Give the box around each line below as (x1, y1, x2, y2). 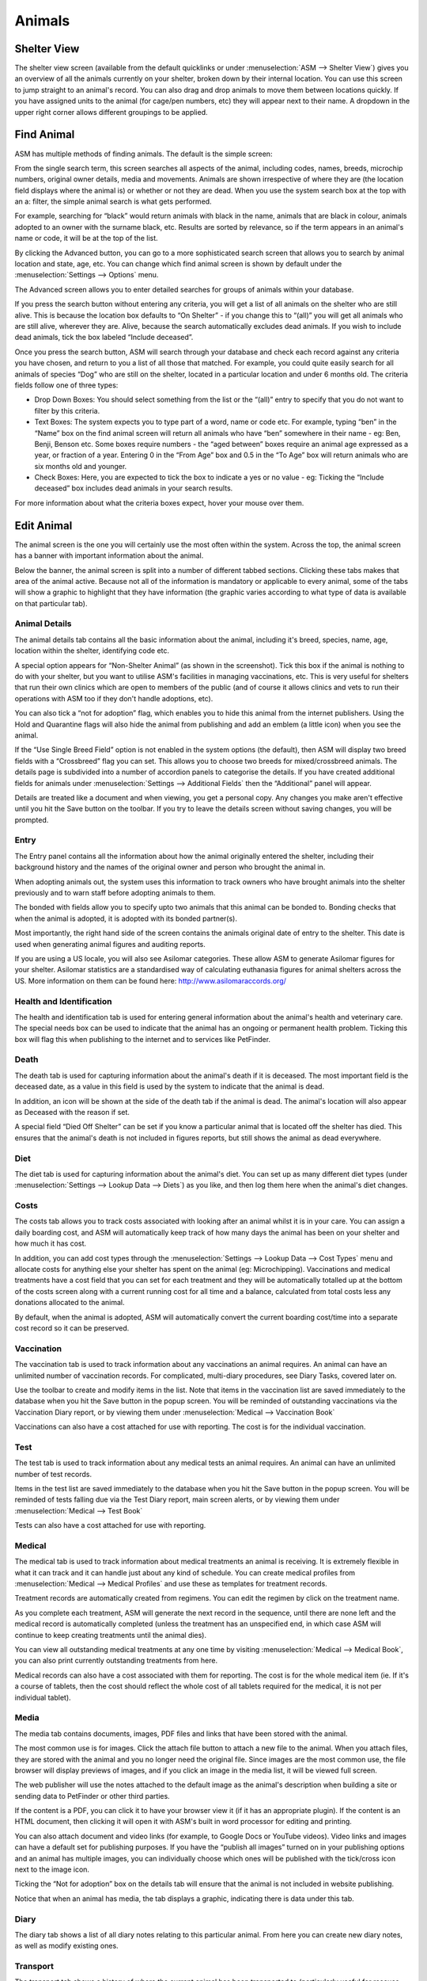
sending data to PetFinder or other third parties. (14, 1791, 170, 1800)
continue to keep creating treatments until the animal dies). (14, 1630, 207, 1639)
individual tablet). (14, 1693, 71, 1702)
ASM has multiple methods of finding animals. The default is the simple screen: (14, 149, 273, 158)
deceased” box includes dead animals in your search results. (34, 483, 233, 493)
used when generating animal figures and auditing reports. (14, 939, 206, 949)
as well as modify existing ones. (14, 1941, 119, 1951)
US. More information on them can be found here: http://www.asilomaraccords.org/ (14, 975, 286, 986)
